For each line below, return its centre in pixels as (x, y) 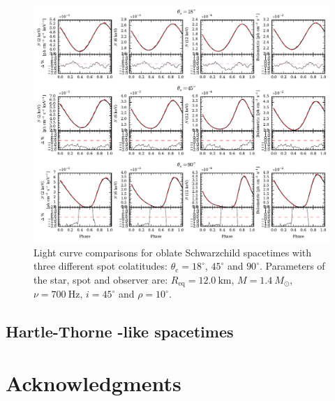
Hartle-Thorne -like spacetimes (120, 331)
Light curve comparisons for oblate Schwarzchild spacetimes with (173, 252)
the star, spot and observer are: (101, 279)
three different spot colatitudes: (100, 266)
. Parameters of (292, 266)
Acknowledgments (94, 382)
